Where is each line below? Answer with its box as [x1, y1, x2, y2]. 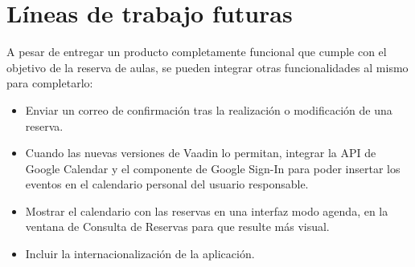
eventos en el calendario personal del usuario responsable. [25, 176, 309, 192]
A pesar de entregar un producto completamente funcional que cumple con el [6, 43, 387, 60]
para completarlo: [6, 75, 93, 91]
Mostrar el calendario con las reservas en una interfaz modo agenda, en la [25, 202, 388, 219]
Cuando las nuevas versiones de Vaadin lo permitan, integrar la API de [25, 144, 376, 161]
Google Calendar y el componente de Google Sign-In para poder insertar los [25, 160, 401, 176]
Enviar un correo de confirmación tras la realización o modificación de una [25, 101, 392, 118]
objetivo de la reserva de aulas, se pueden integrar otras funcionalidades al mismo [6, 59, 409, 75]
